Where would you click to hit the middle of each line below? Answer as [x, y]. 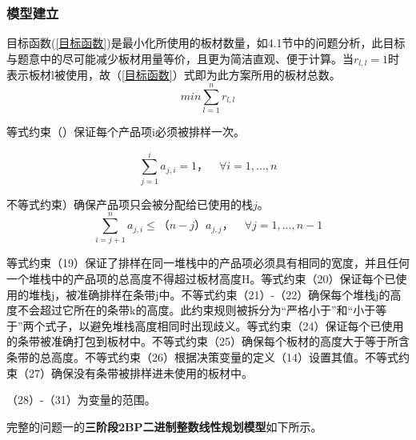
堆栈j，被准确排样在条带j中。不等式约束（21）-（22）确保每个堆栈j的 [209, 294]
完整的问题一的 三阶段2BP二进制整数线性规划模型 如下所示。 [164, 426]
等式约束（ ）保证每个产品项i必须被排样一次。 [126, 131]
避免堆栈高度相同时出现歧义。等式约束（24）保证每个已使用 [247, 325]
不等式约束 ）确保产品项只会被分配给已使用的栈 [130, 204]
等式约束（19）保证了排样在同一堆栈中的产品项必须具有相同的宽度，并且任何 [208, 263]
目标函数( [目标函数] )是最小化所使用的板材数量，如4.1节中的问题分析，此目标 [206, 43]
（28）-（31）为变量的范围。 [81, 400]
